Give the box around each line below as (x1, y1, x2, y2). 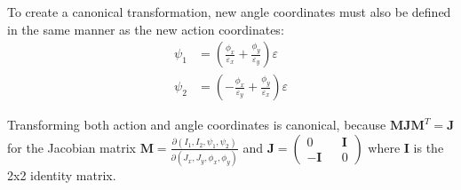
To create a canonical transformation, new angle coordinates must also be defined (7, 3, 451, 20)
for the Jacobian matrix (7, 138, 136, 156)
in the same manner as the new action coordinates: (7, 20, 284, 38)
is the (413, 138, 444, 156)
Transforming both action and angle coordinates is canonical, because (7, 115, 386, 134)
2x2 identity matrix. (7, 166, 116, 185)
